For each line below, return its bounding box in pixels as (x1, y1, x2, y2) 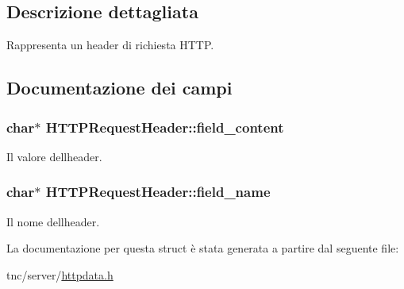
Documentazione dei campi (6, 75, 233, 100)
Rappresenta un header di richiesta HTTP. (6, 37, 214, 53)
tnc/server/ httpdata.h (6, 266, 114, 283)
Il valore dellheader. (6, 148, 102, 164)
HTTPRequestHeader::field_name (45, 182, 271, 202)
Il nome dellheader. (6, 213, 100, 229)
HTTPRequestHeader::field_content (45, 117, 284, 137)
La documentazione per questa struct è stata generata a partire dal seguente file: (6, 240, 399, 256)
